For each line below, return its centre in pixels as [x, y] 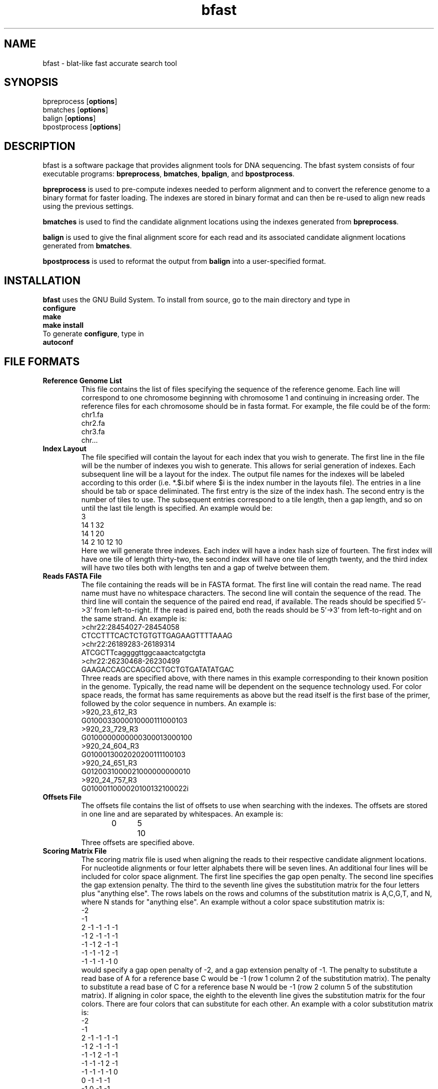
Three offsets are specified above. [138, 842]
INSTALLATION [42, 280]
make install [63, 325]
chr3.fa [93, 431]
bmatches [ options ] [75, 110]
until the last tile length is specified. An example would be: [177, 508]
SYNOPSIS [31, 82]
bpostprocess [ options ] [82, 127]
